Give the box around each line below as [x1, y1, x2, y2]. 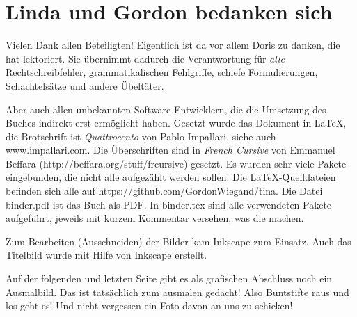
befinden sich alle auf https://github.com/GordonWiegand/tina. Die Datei [6, 184, 323, 198]
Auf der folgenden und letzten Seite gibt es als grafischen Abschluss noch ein [6, 271, 333, 286]
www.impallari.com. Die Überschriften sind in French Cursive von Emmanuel [6, 143, 335, 157]
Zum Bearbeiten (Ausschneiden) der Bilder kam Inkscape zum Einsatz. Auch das [6, 234, 351, 248]
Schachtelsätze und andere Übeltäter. [6, 78, 164, 92]
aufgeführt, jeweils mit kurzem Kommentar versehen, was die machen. [6, 211, 304, 225]
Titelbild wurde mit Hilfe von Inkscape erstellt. [6, 247, 207, 262]
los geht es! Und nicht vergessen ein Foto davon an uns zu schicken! [6, 298, 293, 313]
